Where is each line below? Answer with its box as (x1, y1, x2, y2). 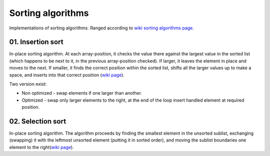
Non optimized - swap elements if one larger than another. (21, 90, 142, 96)
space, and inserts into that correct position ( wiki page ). (9, 72, 125, 78)
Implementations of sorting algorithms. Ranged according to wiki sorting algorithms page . (9, 25, 194, 31)
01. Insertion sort (9, 38, 63, 46)
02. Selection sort (9, 117, 66, 126)
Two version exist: (9, 81, 47, 87)
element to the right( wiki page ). (9, 144, 74, 150)
